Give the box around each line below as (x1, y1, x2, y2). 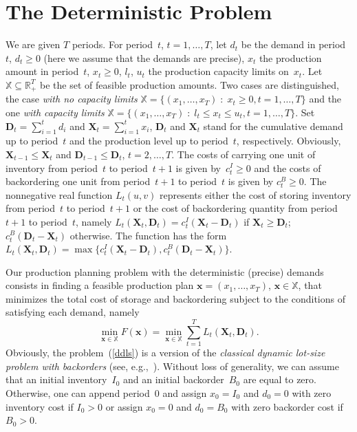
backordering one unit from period (6, 174, 151, 188)
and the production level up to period (69, 133, 228, 148)
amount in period (6, 64, 79, 78)
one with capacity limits (6, 105, 105, 119)
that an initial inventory (6, 372, 107, 387)
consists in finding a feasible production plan (6, 278, 194, 292)
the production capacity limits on (148, 64, 289, 78)
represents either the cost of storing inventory (159, 187, 351, 202)
